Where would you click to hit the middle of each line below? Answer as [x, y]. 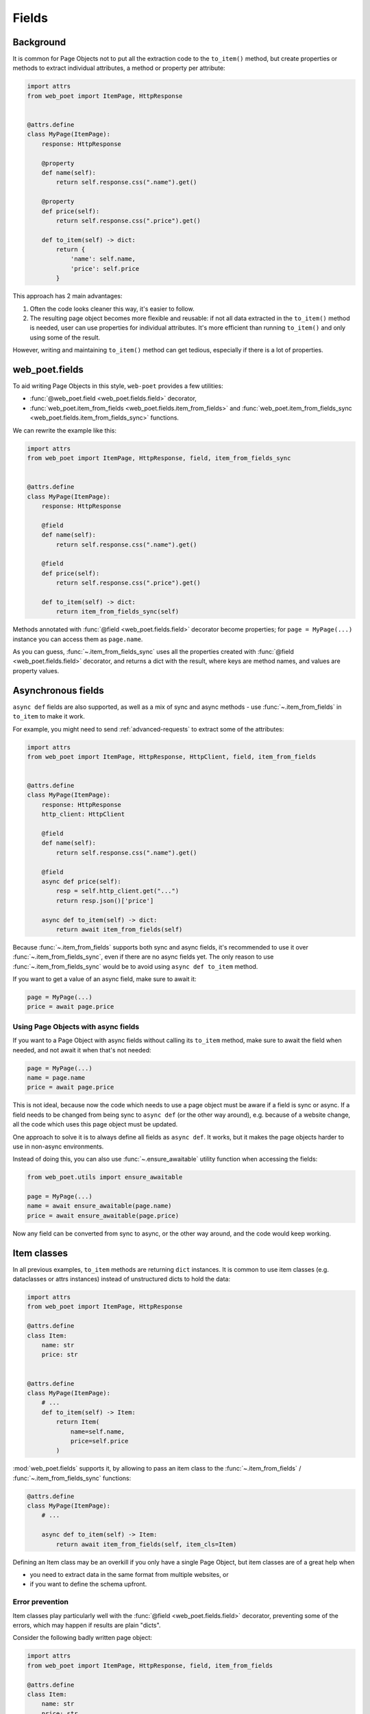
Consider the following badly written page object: [82, 1638]
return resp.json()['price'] [105, 901]
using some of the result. [65, 337]
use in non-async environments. [58, 1146]
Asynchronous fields [58, 690]
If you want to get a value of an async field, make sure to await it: [104, 979]
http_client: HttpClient [83, 814]
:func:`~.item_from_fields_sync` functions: [72, 1478]
